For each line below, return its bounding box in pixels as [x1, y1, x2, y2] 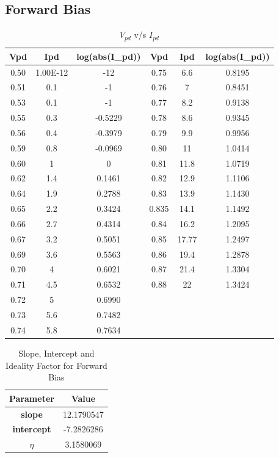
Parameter [9, 391, 54, 404]
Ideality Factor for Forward [5, 358, 107, 371]
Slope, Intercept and [18, 346, 95, 359]
